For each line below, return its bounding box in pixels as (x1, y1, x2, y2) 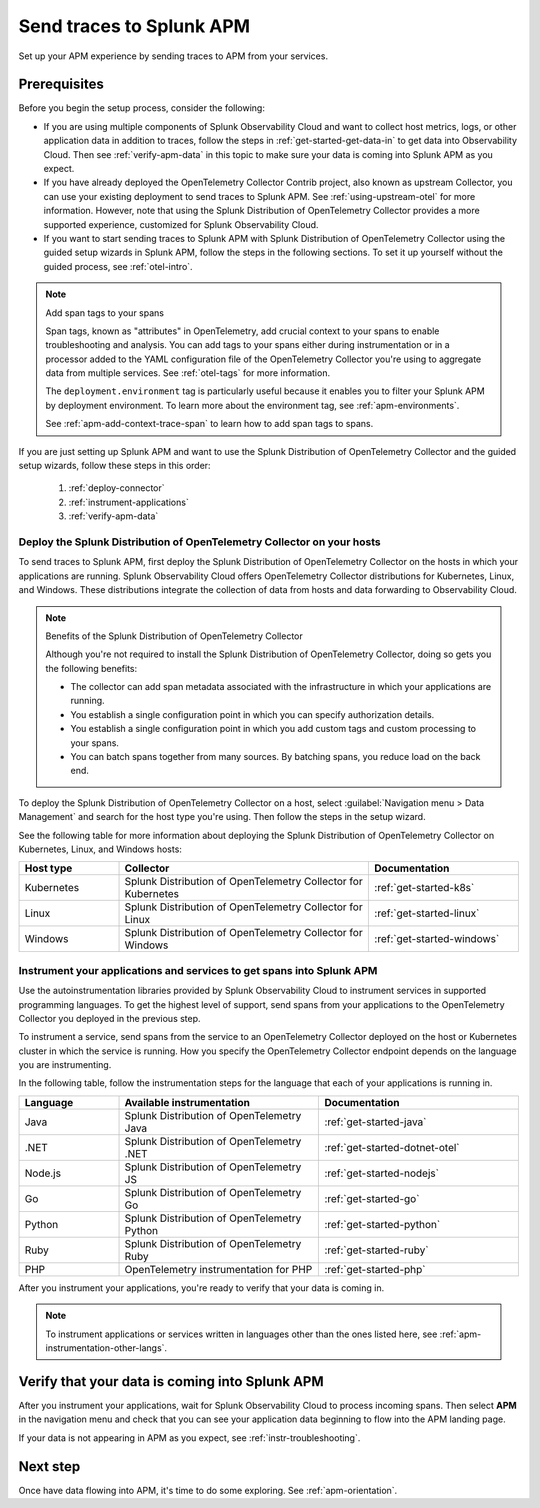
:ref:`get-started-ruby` (324, 1243, 429, 1257)
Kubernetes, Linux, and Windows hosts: (18, 843, 182, 855)
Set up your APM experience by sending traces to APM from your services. (18, 50, 329, 62)
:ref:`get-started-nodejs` (324, 1166, 440, 1180)
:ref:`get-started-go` (324, 1191, 420, 1205)
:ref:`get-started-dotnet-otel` (324, 1140, 460, 1154)
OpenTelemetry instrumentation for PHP (124, 1262, 313, 1276)
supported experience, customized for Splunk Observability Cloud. (43, 218, 319, 230)
